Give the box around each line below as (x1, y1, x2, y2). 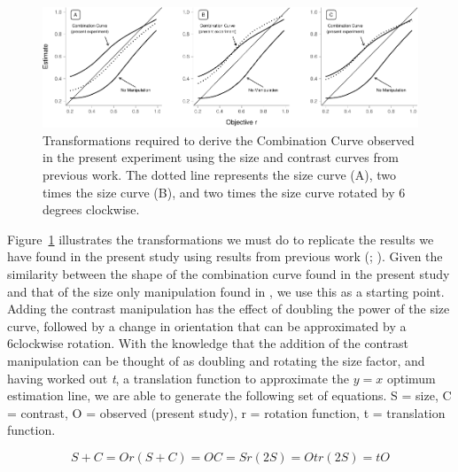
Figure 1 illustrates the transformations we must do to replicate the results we (7, 229, 434, 248)
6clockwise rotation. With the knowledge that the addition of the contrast (7, 334, 408, 352)
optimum (386, 368, 436, 387)
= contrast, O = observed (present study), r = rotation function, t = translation (7, 403, 446, 422)
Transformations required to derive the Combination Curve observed (43, 130, 415, 149)
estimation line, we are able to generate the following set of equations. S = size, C (7, 386, 452, 405)
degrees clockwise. (43, 200, 140, 219)
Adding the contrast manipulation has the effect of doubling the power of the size (7, 299, 450, 318)
